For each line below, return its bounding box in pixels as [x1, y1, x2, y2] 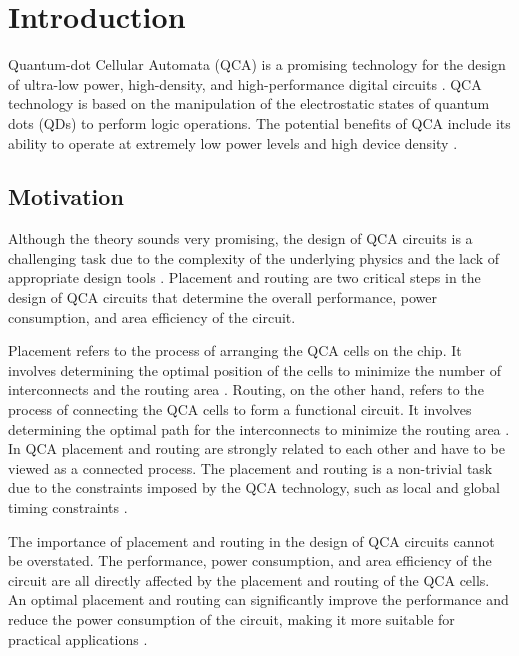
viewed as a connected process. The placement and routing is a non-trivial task [8, 457, 493, 478]
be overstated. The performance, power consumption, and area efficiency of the [8, 550, 492, 571]
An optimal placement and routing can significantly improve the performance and [8, 589, 509, 610]
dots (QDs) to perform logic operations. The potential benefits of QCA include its [8, 112, 511, 133]
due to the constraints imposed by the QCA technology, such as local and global [8, 477, 500, 498]
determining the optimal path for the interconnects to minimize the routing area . [8, 418, 510, 439]
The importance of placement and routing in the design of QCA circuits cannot [8, 530, 495, 551]
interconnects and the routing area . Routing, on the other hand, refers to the [8, 379, 484, 400]
